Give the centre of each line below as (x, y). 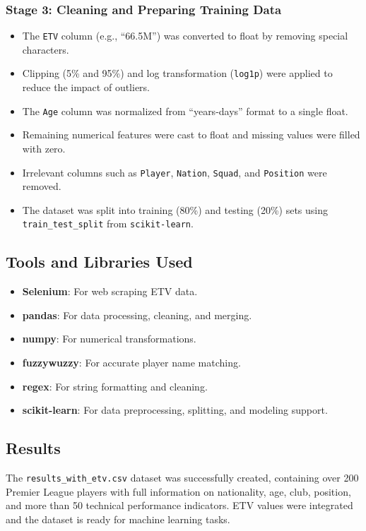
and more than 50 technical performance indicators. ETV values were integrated (179, 505)
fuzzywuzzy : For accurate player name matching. (131, 363)
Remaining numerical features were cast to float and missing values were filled (191, 135)
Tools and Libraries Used (99, 262)
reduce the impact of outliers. (86, 87)
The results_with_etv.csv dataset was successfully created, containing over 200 (182, 478)
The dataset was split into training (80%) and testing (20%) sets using (175, 209)
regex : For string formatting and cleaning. (115, 386)
